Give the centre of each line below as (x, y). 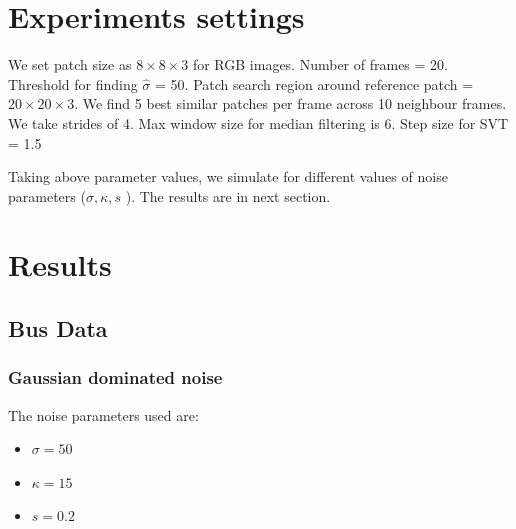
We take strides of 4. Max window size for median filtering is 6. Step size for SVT (258, 122)
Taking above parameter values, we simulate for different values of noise (228, 176)
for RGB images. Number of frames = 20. (320, 64)
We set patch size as (70, 64)
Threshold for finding (73, 83)
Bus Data (58, 328)
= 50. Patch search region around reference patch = (314, 83)
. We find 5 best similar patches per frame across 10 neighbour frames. (290, 103)
